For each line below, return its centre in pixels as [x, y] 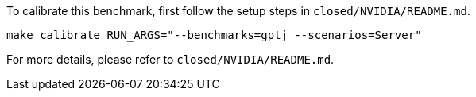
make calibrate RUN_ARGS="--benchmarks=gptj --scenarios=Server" [214, 35]
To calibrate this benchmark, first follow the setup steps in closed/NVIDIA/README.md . [238, 11]
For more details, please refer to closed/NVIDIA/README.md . [170, 59]
